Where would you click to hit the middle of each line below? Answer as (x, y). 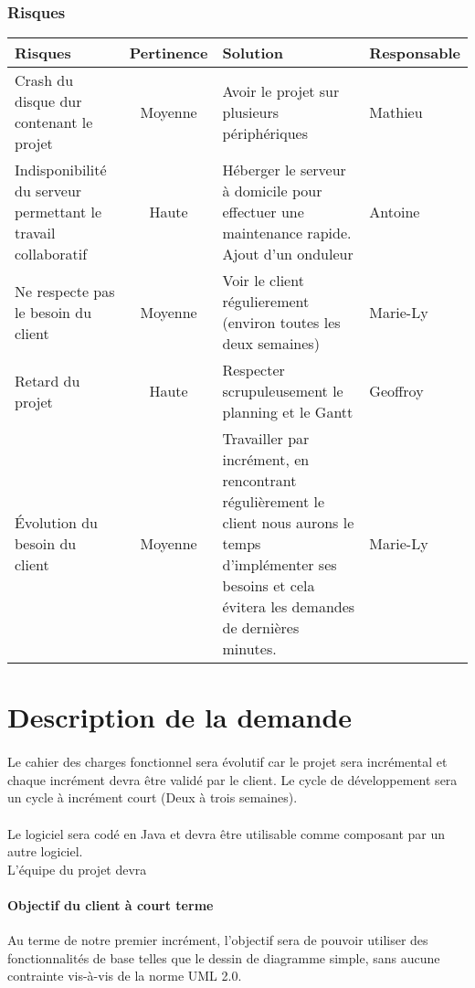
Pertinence (169, 53)
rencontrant (259, 481)
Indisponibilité (61, 170)
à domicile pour (272, 191)
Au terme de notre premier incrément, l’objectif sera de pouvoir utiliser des (218, 940)
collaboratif (51, 254)
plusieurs (251, 112)
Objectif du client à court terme (111, 904)
